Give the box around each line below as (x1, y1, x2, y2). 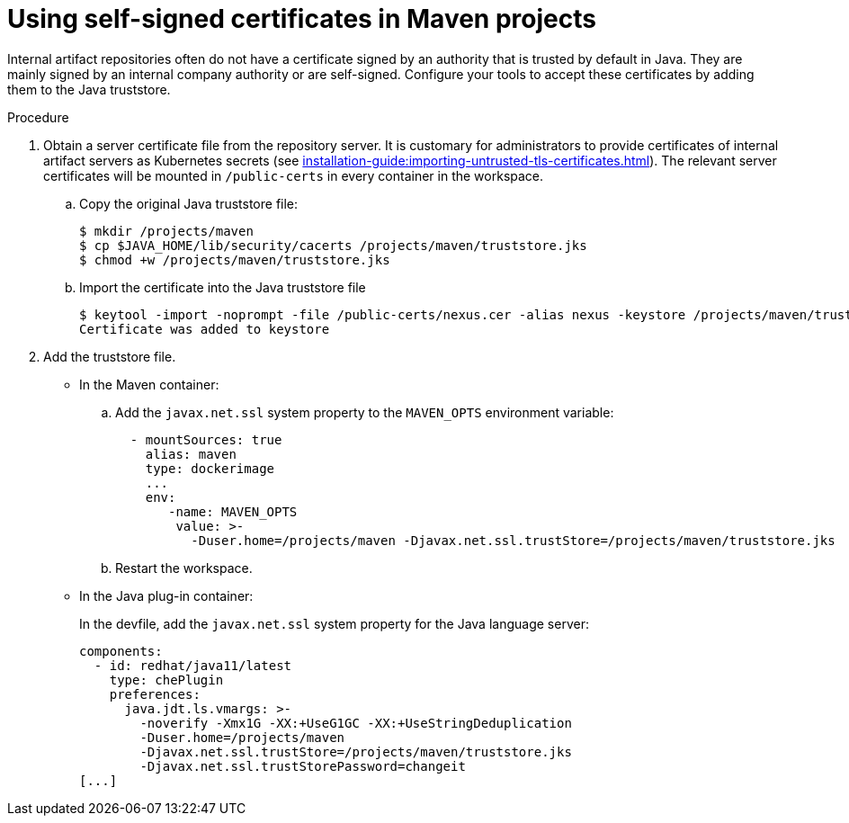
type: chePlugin (109, 672, 224, 687)
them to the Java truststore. (7, 81, 171, 97)
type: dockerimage (145, 461, 275, 476)
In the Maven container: (79, 376, 219, 392)
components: (79, 643, 163, 658)
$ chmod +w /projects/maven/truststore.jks (79, 252, 390, 267)
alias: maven (145, 446, 237, 461)
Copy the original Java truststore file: (79, 195, 299, 211)
